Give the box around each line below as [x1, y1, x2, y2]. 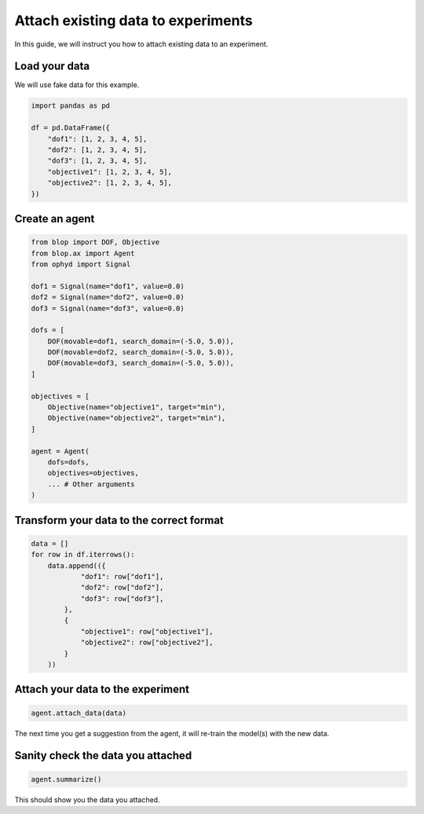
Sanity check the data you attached [14, 749, 192, 762]
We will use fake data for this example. [14, 80, 140, 90]
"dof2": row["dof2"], [80, 583, 164, 592]
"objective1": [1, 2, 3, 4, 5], [47, 167, 173, 176]
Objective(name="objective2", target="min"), [47, 413, 226, 423]
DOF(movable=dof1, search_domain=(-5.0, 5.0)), [47, 336, 235, 346]
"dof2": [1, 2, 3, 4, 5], [47, 145, 148, 154]
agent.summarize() [31, 775, 102, 783]
